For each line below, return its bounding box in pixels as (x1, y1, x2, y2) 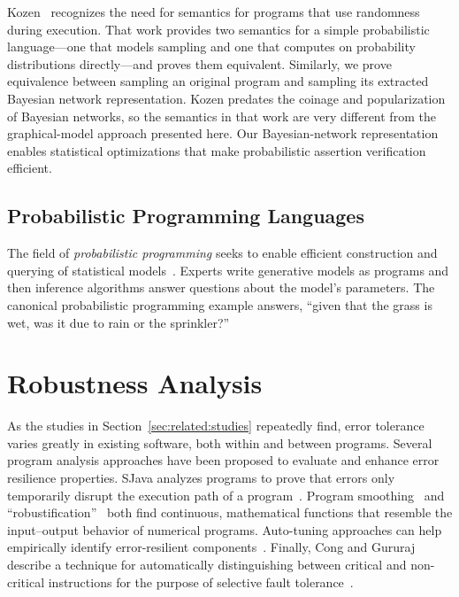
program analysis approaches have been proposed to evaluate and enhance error (7, 451, 440, 469)
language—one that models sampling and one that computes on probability (7, 37, 416, 56)
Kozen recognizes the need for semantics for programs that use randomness (7, 3, 420, 20)
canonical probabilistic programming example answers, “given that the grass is (7, 295, 432, 314)
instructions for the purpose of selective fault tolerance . (48, 572, 354, 591)
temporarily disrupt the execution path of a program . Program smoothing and (7, 485, 445, 504)
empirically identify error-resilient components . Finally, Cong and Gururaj (7, 538, 416, 556)
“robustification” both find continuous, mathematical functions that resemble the (7, 503, 453, 522)
